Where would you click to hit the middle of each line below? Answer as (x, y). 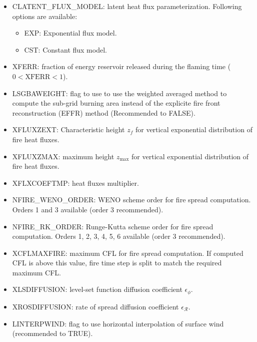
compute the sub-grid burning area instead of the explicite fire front (116, 103)
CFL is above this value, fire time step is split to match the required (117, 263)
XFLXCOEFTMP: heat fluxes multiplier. (75, 183)
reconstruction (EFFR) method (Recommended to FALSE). (104, 112)
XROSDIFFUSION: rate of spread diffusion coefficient (95, 306)
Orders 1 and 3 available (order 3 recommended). (88, 209)
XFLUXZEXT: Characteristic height (68, 129)
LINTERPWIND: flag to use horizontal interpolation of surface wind (118, 323)
